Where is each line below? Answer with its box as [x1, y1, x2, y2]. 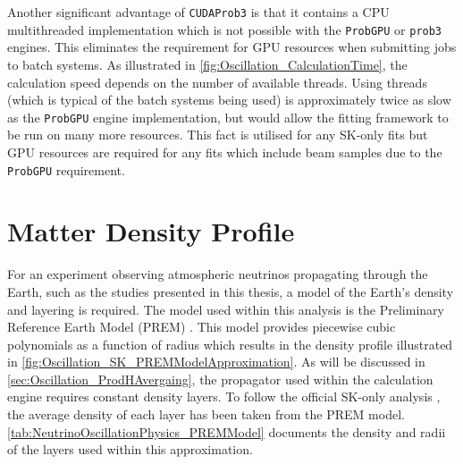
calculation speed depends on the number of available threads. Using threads [7, 72, 427, 91]
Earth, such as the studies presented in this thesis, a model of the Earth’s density [7, 282, 454, 300]
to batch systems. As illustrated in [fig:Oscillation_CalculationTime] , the [7, 55, 408, 73]
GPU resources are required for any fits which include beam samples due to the [7, 142, 442, 161]
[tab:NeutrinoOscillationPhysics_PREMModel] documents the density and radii [7, 422, 446, 441]
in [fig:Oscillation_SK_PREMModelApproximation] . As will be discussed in [7, 352, 425, 371]
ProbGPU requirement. [7, 160, 125, 179]
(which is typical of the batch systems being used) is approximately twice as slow [7, 90, 451, 109]
